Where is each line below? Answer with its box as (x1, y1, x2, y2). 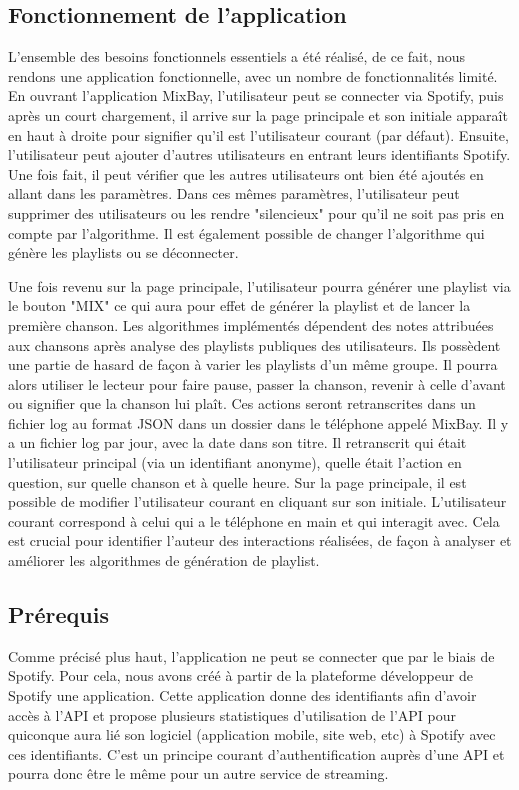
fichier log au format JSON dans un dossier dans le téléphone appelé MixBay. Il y (8, 412, 509, 433)
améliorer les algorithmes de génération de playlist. (8, 550, 320, 571)
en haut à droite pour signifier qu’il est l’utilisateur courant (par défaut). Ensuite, (8, 124, 509, 145)
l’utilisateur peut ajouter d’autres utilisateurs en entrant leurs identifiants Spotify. (8, 144, 511, 165)
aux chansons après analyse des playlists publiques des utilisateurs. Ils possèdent (8, 334, 501, 355)
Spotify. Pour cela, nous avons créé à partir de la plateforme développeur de (8, 665, 473, 686)
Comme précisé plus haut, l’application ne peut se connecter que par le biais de (8, 645, 495, 666)
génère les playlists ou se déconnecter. (8, 242, 239, 263)
